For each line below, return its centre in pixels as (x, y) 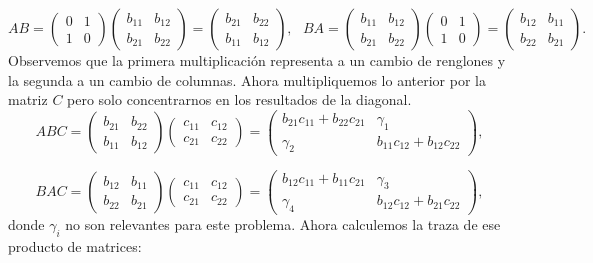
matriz (28, 99)
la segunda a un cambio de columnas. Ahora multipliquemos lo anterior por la (247, 79)
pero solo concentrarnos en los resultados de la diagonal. (239, 99)
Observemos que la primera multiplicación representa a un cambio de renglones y (257, 60)
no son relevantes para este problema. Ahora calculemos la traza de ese (283, 224)
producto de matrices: (75, 246)
